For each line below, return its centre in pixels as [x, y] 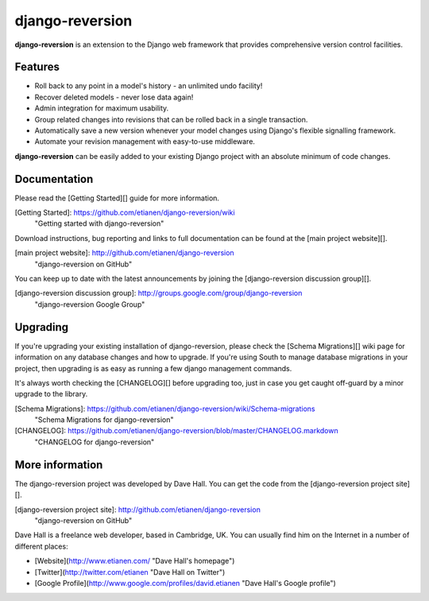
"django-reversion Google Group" [90, 304]
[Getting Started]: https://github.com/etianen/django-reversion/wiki [125, 213]
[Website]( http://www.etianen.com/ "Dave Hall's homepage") [135, 561]
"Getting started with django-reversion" [99, 223]
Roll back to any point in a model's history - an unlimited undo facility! [149, 86]
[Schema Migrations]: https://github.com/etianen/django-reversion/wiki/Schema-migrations [165, 409]
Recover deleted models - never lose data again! [114, 97]
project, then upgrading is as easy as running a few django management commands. [153, 368]
